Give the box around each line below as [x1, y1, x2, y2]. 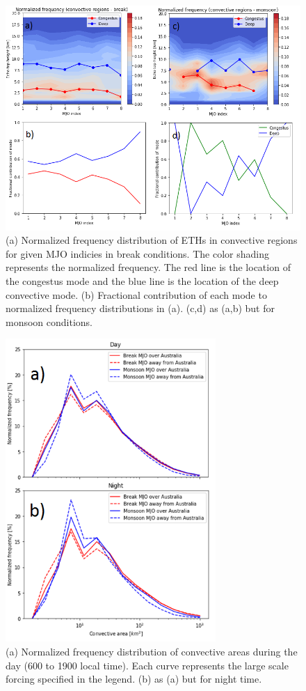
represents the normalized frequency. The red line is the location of [6, 260, 291, 274]
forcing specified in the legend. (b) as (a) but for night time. [6, 671, 262, 686]
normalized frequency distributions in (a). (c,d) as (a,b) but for [6, 301, 275, 316]
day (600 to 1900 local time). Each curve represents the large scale [6, 658, 289, 672]
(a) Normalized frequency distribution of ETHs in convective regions [6, 233, 298, 247]
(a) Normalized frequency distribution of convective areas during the [6, 644, 298, 658]
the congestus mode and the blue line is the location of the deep [6, 273, 279, 288]
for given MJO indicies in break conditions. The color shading [6, 246, 269, 261]
